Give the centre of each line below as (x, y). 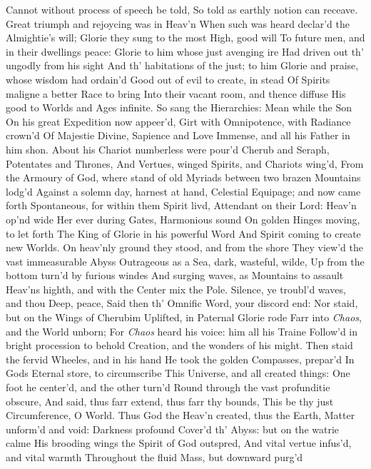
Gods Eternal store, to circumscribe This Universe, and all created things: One (178, 373)
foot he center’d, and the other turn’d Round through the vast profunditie (168, 387)
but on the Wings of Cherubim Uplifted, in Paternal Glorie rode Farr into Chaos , (184, 317)
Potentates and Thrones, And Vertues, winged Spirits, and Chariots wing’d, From (185, 163)
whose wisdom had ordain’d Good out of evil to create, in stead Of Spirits (168, 79)
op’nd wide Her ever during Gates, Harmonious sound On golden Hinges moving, (183, 219)
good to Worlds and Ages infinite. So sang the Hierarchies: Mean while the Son (179, 107)
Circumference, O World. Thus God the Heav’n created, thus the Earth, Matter (181, 415)
